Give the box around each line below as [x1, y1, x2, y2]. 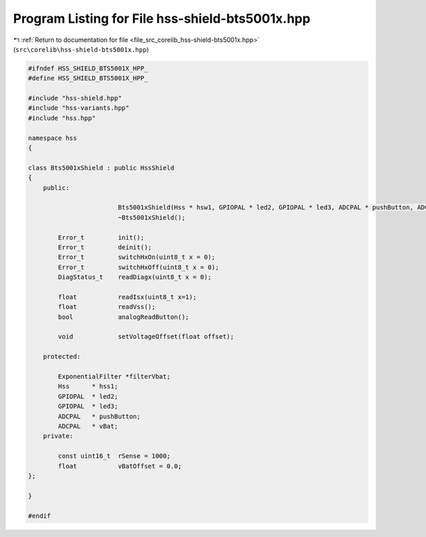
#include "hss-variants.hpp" [28, 104, 130, 112]
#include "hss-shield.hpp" [28, 94, 122, 102]
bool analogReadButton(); [58, 313, 190, 321]
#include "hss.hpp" [28, 114, 96, 122]
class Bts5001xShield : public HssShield [28, 163, 175, 172]
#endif [28, 511, 51, 520]
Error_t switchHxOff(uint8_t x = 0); [58, 263, 219, 271]
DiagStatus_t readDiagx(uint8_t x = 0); [58, 273, 212, 281]
